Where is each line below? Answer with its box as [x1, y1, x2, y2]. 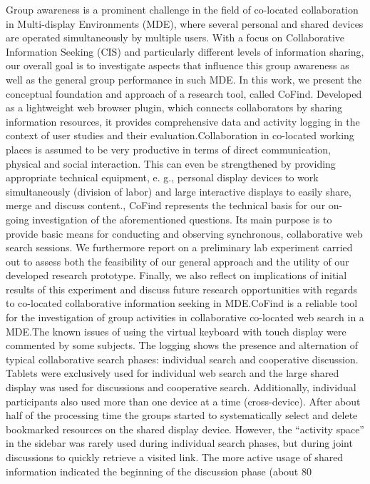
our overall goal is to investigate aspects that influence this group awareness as [6, 58, 349, 73]
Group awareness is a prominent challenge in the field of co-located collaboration [6, 2, 359, 16]
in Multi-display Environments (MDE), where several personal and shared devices [6, 16, 364, 31]
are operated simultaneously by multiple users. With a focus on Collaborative [6, 30, 345, 45]
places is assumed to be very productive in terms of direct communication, [6, 141, 331, 156]
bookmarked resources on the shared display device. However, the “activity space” [6, 421, 364, 436]
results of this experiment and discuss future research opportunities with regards [6, 281, 357, 296]
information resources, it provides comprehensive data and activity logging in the [6, 114, 360, 128]
